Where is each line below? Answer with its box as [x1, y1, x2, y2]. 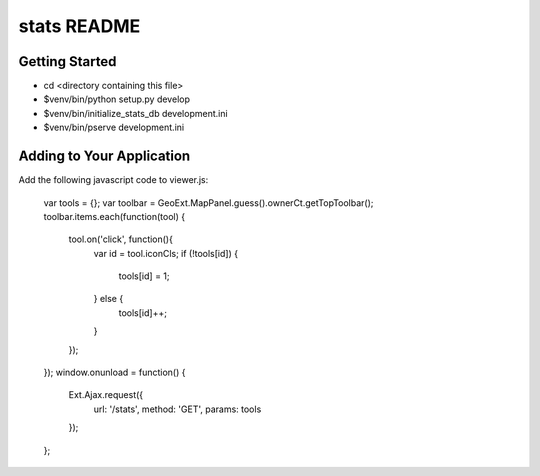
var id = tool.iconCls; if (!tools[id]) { [93, 247, 239, 259]
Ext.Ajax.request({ [68, 389, 144, 401]
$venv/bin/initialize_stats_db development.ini [43, 107, 229, 119]
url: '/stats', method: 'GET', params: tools [93, 403, 262, 415]
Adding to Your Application [18, 148, 191, 165]
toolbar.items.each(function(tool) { [43, 210, 185, 222]
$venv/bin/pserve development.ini [43, 121, 185, 134]
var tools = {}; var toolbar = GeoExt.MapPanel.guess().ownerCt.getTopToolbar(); [43, 196, 374, 209]
